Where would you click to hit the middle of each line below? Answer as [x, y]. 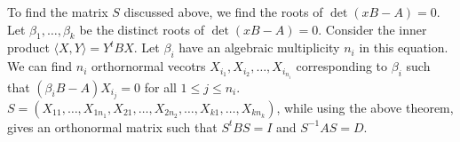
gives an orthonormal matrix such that [112, 126]
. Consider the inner [373, 29]
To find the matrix [58, 12]
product [28, 47]
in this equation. [404, 47]
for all [160, 87]
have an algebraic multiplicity [259, 47]
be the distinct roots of [142, 29]
